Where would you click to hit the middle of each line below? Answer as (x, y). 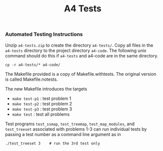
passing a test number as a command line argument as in (63, 134)
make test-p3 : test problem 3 (42, 109)
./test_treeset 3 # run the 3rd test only (52, 143)
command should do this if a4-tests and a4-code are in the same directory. (82, 55)
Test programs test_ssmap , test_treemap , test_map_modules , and (70, 124)
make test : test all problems (41, 114)
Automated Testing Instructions (44, 34)
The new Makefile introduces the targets (46, 89)
